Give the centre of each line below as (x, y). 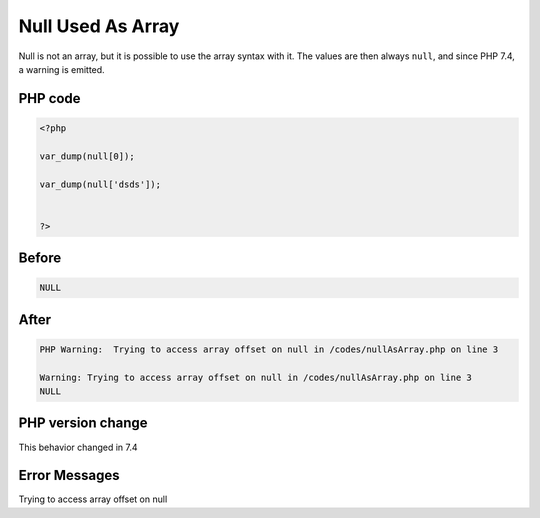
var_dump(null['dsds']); (100, 184)
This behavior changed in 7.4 (78, 447)
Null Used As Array (99, 26)
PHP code (49, 98)
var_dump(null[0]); (87, 156)
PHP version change (83, 423)
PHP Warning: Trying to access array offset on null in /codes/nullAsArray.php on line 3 (269, 349)
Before (40, 258)
